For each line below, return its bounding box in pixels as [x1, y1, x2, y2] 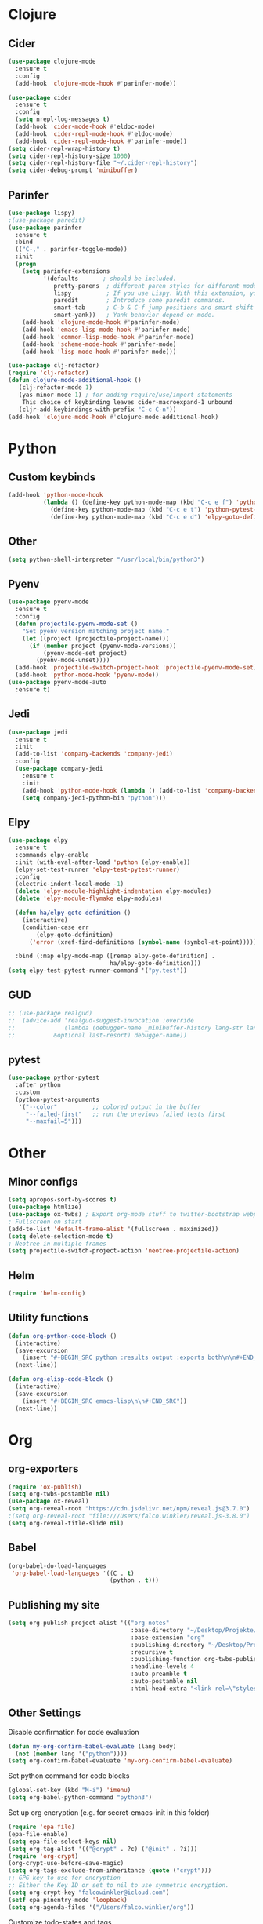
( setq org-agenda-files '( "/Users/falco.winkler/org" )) [8, 1903, 194, 1911]
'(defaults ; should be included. [42, 275, 177, 282]
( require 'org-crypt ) [8, 1852, 79, 1860]
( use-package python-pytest [8, 1073, 100, 1082]
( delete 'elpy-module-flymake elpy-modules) [15, 895, 163, 903]
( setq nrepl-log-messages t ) [15, 115, 110, 123]
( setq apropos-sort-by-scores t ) [8, 1196, 117, 1204]
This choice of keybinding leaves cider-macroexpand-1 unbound [22, 398, 233, 406]
